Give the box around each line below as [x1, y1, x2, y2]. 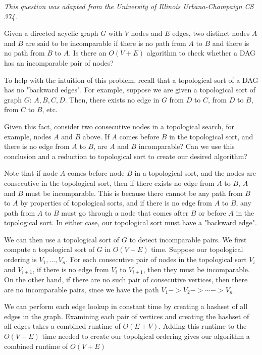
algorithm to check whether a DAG [146, 47, 256, 58]
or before [198, 207, 226, 218]
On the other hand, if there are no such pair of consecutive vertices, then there [4, 274, 248, 285]
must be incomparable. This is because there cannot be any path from [25, 187, 243, 198]
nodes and [131, 28, 163, 38]
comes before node [68, 168, 125, 178]
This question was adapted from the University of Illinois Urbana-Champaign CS [4, 1, 254, 11]
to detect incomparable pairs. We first [129, 234, 247, 244]
